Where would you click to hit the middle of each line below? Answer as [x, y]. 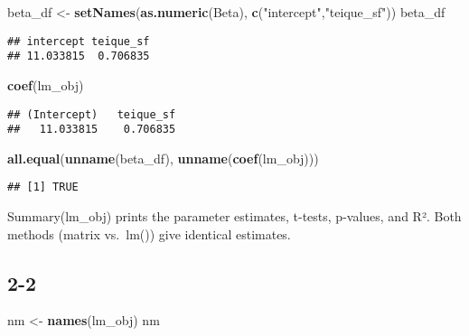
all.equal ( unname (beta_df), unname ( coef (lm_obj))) [163, 158]
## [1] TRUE [43, 187]
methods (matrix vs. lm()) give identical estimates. [149, 233]
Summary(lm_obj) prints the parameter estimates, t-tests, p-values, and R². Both [234, 216]
